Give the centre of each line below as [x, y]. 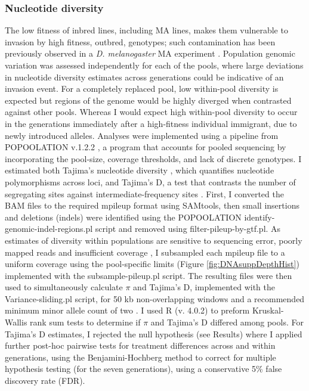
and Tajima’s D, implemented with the [204, 287]
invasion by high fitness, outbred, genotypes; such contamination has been [140, 41]
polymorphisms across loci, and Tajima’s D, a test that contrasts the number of [150, 181]
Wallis [16, 322]
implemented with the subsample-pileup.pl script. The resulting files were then [149, 275]
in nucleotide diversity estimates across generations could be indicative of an [144, 77]
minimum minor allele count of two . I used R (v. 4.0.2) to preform [127, 310]
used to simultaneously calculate [64, 287]
